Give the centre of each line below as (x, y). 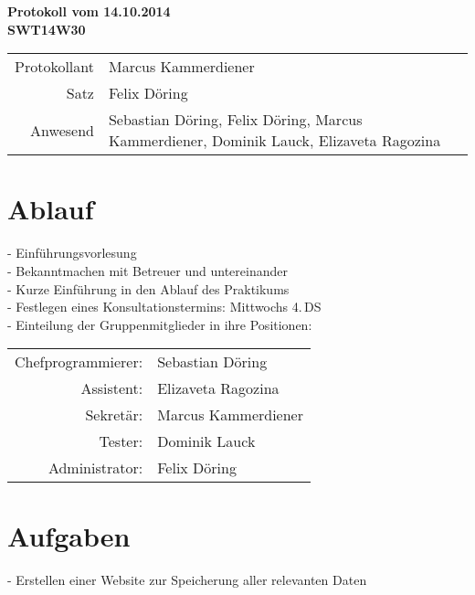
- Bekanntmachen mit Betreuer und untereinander (148, 270)
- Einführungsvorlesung (72, 253)
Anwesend (62, 130)
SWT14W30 (47, 29)
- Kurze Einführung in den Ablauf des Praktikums (148, 288)
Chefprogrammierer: (79, 362)
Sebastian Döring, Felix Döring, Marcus (235, 120)
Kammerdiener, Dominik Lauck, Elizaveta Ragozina (274, 141)
